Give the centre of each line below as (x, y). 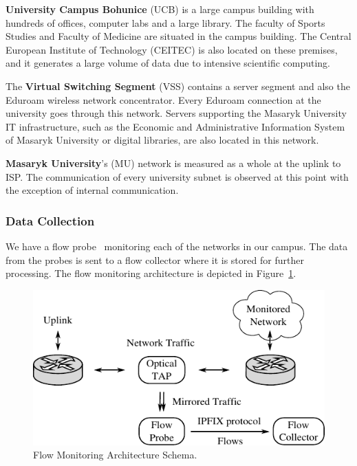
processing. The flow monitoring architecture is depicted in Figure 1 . (151, 273)
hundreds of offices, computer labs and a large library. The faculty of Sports (165, 22)
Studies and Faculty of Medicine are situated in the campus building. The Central (178, 36)
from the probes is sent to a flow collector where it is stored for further (155, 259)
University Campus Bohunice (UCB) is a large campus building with (160, 9)
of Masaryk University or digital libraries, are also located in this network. (162, 140)
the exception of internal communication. (92, 190)
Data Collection (50, 220)
